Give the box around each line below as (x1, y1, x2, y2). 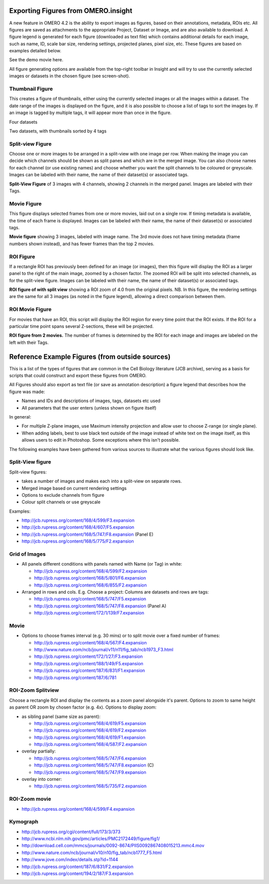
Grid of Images (9, 551, 46, 558)
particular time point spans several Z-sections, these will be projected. (9, 323, 154, 329)
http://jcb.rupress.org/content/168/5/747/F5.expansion (34, 596, 146, 602)
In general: (9, 414, 31, 420)
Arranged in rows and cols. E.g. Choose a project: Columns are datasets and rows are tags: (21, 589, 209, 595)
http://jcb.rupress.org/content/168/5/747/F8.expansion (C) (34, 762, 154, 768)
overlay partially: (21, 748, 56, 754)
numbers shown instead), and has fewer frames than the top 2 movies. (9, 241, 154, 247)
